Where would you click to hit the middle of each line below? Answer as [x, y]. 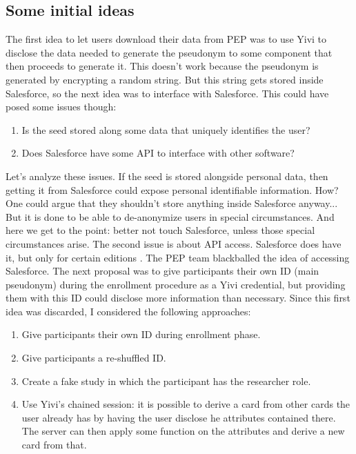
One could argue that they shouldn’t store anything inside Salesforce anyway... [172, 203]
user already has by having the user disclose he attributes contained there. [179, 417]
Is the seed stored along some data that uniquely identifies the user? [166, 129]
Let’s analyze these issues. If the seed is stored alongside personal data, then [167, 176]
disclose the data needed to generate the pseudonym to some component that [169, 52]
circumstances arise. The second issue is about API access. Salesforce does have [174, 243]
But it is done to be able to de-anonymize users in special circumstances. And [170, 216]
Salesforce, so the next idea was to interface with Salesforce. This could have [167, 93]
